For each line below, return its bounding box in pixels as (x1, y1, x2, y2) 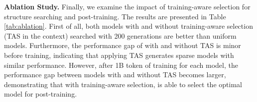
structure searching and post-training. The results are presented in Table (4, 11, 226, 21)
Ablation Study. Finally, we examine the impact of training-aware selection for (4, 1, 251, 11)
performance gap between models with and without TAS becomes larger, (4, 69, 226, 80)
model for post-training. (4, 89, 77, 99)
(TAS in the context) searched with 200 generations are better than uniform (4, 30, 237, 41)
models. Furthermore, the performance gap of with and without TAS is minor (4, 40, 241, 51)
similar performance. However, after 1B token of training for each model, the (4, 59, 238, 70)
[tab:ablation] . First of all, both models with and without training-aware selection (4, 21, 253, 31)
